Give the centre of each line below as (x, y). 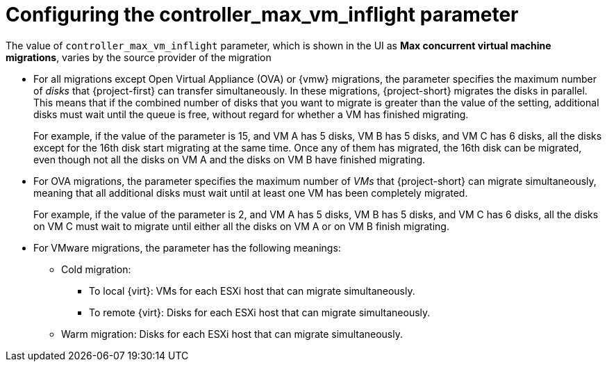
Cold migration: (96, 269)
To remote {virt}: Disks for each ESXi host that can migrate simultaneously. (260, 312)
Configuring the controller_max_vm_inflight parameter (262, 15)
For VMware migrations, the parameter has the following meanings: (187, 247)
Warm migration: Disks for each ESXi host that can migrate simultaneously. (232, 334)
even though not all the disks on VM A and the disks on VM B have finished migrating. (230, 159)
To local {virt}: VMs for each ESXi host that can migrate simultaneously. (252, 291)
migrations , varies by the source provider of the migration (139, 57)
